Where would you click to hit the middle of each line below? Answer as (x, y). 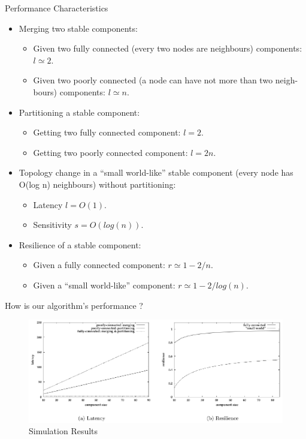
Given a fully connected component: (99, 265)
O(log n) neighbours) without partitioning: (97, 184)
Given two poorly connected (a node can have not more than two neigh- (166, 80)
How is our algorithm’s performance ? (74, 305)
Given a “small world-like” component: (104, 285)
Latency (48, 204)
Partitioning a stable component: (79, 112)
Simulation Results (63, 431)
